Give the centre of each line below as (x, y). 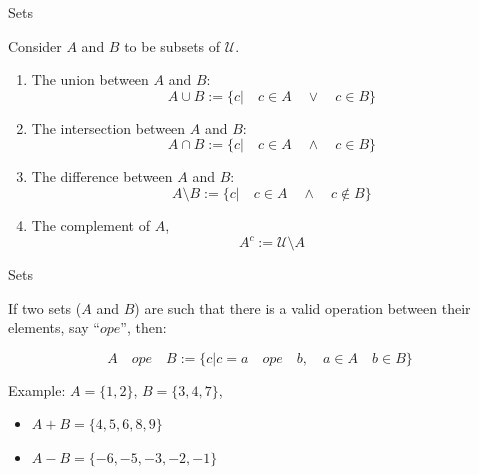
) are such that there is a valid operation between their (302, 307)
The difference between (102, 176)
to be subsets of (172, 45)
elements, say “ (54, 327)
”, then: (143, 327)
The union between (90, 79)
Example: (37, 389)
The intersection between (108, 127)
